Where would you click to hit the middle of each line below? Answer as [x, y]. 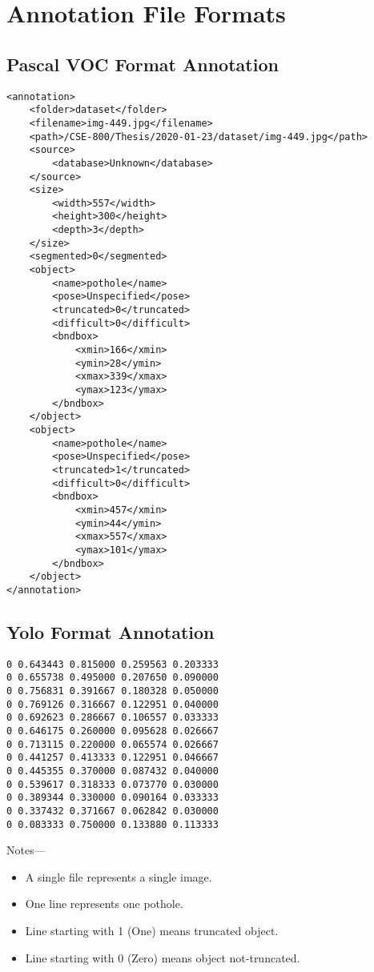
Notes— [26, 850]
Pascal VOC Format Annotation [143, 64]
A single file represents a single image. [119, 876]
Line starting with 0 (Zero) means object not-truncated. [163, 957]
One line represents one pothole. [104, 904]
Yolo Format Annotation [111, 631]
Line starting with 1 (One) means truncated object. [152, 931]
